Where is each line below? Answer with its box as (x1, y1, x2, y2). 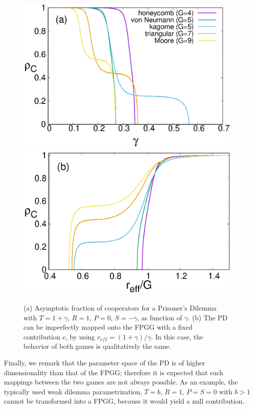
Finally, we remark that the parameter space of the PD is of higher (4, 357, 205, 367)
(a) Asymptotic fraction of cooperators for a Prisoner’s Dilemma (23, 303, 217, 313)
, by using (65, 331, 95, 341)
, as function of (137, 312, 183, 322)
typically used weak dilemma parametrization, (4, 386, 142, 396)
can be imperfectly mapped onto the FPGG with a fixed (23, 322, 193, 332)
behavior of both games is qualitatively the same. (23, 341, 171, 351)
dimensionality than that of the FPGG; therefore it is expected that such (4, 367, 224, 377)
